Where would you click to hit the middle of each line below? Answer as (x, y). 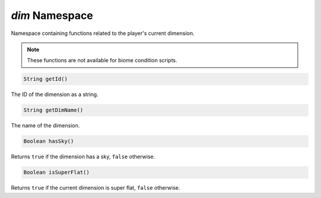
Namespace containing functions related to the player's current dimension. (103, 33)
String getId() (45, 79)
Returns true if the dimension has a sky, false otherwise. (83, 157)
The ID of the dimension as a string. (55, 94)
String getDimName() (53, 110)
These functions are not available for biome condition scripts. (102, 60)
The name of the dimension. (45, 126)
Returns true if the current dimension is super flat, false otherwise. (96, 188)
